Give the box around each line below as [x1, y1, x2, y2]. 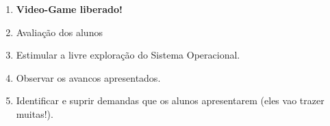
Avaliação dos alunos [16, 25, 103, 39]
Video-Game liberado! [16, 2, 123, 16]
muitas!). [16, 106, 53, 121]
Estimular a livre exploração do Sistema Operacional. [16, 48, 240, 62]
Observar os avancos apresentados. [16, 70, 161, 84]
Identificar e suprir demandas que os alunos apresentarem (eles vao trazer [16, 93, 325, 108]
